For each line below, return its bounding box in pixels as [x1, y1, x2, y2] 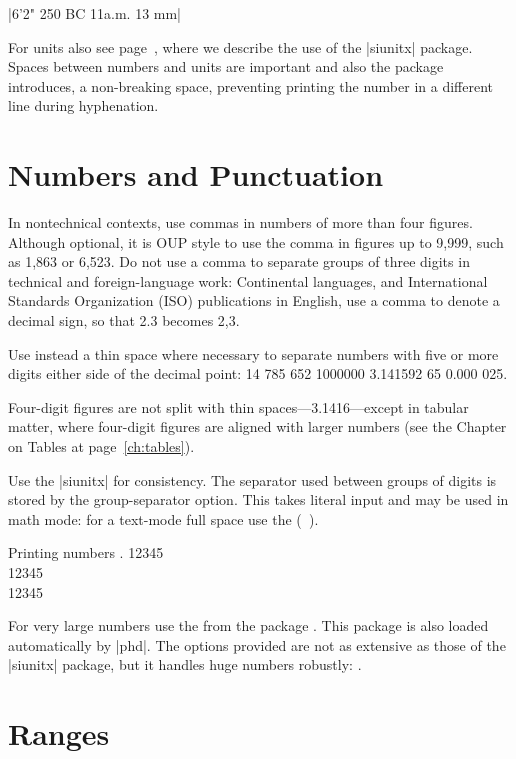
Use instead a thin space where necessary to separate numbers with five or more [8, 343, 499, 364]
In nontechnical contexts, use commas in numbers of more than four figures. [8, 212, 473, 233]
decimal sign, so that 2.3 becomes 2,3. [8, 310, 240, 331]
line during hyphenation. [8, 95, 159, 116]
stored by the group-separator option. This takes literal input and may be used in [8, 489, 509, 510]
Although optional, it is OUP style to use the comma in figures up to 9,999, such [8, 231, 504, 252]
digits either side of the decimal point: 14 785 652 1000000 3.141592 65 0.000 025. [8, 363, 508, 384]
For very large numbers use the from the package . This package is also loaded [8, 615, 489, 636]
